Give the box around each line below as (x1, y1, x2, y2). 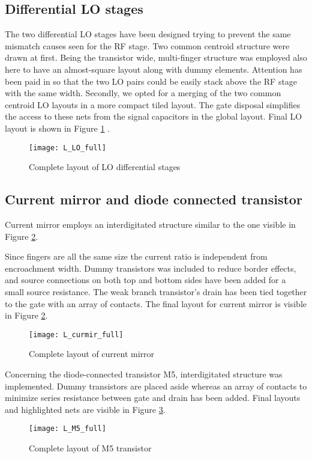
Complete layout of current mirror (29, 347, 155, 360)
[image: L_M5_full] (29, 424, 106, 433)
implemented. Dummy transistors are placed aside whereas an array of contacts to (5, 379, 307, 392)
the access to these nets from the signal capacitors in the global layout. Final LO (5, 110, 302, 123)
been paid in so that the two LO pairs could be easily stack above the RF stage (5, 75, 298, 87)
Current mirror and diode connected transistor (5, 190, 302, 209)
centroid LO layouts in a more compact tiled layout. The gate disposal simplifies (5, 98, 301, 111)
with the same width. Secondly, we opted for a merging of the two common (5, 87, 281, 99)
